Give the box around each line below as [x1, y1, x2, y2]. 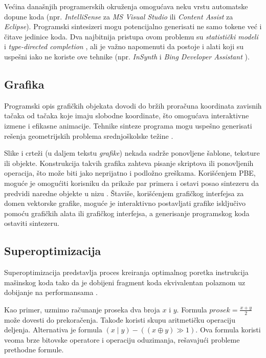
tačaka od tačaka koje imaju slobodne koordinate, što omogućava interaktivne [4, 110, 249, 121]
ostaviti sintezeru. [4, 218, 59, 228]
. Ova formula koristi [195, 324, 261, 335]
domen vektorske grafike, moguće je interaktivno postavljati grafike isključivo [4, 198, 246, 208]
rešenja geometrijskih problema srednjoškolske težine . [4, 130, 173, 141]
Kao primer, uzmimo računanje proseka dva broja [4, 304, 160, 314]
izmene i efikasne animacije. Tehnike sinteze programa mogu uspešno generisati [4, 120, 252, 131]
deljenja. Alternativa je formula [4, 324, 102, 335]
